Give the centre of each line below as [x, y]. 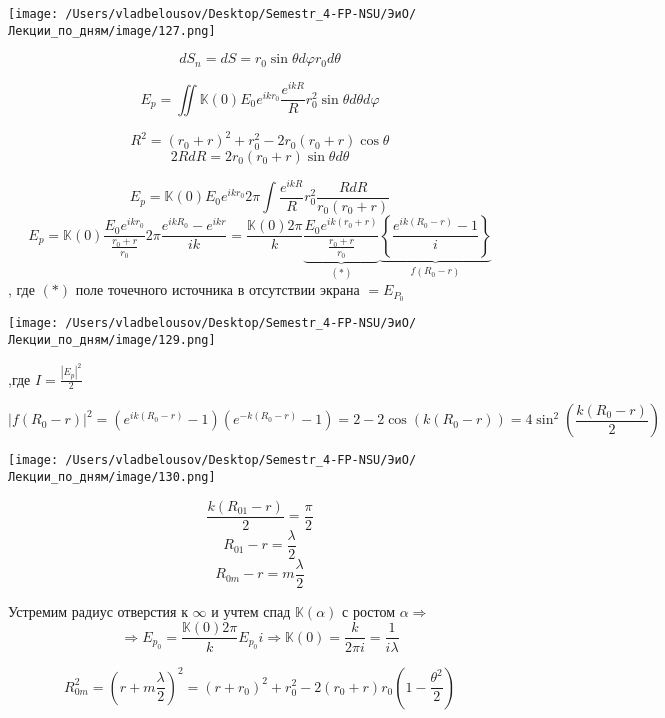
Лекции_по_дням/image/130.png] [112, 477]
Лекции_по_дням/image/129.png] [112, 340]
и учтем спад [251, 610]
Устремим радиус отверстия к [98, 610]
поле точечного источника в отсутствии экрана [217, 289]
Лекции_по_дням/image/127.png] [112, 30]
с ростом [369, 610]
